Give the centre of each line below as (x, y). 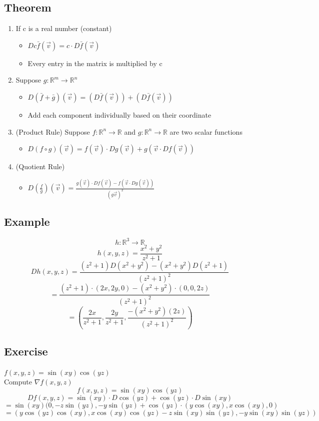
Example (27, 222)
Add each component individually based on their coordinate (119, 114)
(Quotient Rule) (40, 166)
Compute (18, 382)
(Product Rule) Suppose (53, 131)
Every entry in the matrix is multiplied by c (95, 63)
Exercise (26, 351)
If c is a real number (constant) (64, 28)
